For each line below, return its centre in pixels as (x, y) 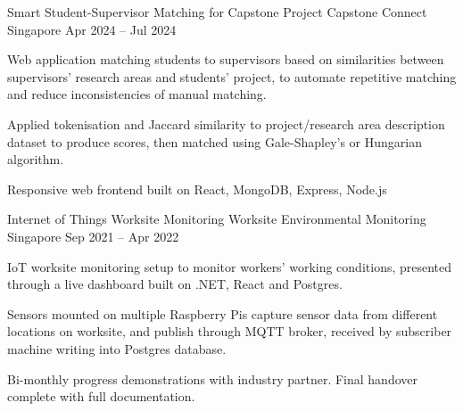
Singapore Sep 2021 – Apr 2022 (93, 236)
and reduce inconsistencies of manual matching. (137, 94)
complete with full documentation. (101, 396)
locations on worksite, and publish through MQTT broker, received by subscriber (230, 331)
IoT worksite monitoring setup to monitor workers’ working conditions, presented (230, 266)
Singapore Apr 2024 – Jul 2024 (92, 29)
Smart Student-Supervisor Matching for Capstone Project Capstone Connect (217, 12)
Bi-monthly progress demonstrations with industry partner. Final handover (212, 378)
